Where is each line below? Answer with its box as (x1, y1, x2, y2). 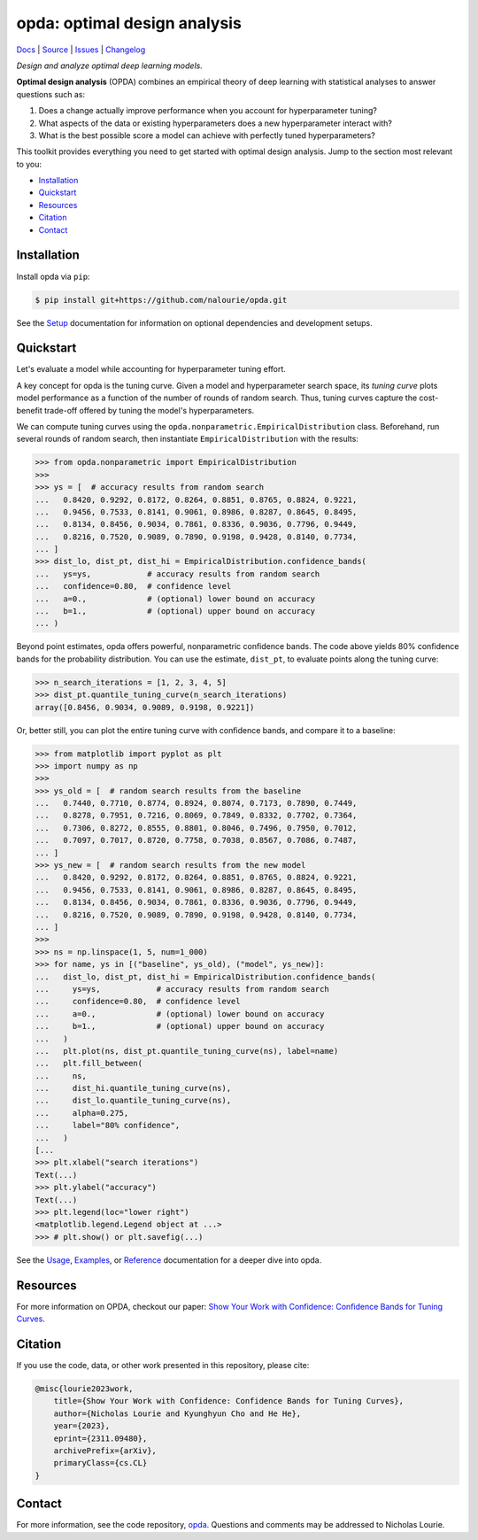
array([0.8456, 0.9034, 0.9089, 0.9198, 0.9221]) (35, 702, 255, 712)
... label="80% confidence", (35, 1120, 181, 1131)
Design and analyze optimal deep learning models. (16, 60, 203, 71)
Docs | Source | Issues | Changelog (16, 44, 146, 55)
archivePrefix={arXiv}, (53, 1445, 157, 1456)
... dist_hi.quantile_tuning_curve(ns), (35, 1083, 232, 1094)
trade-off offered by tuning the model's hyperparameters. (44, 405, 255, 415)
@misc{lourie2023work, (35, 1383, 134, 1394)
